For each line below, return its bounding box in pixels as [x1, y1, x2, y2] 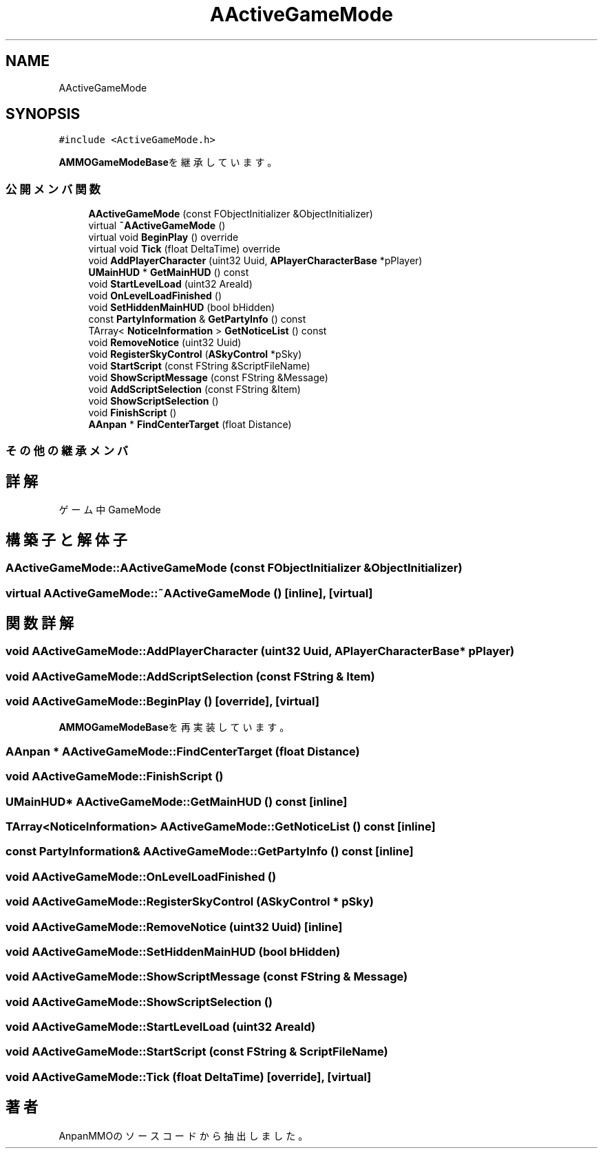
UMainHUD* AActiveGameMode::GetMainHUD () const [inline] [6, 794, 348, 809]
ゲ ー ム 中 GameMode [59, 504, 161, 516]
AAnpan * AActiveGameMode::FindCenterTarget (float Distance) [6, 744, 360, 758]
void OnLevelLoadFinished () [88, 290, 222, 302]
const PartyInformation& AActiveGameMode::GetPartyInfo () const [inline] [6, 844, 414, 859]
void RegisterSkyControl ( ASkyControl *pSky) [88, 348, 302, 361]
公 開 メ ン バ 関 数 [6, 182, 100, 196]
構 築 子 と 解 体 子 [6, 531, 127, 548]
